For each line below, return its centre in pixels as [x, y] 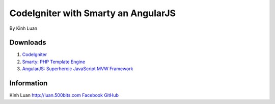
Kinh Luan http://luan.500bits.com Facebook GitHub [64, 95]
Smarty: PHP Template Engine [54, 62]
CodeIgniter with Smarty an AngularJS [92, 13]
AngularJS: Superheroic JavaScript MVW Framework [78, 69]
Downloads [28, 43]
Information [29, 83]
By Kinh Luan [23, 28]
